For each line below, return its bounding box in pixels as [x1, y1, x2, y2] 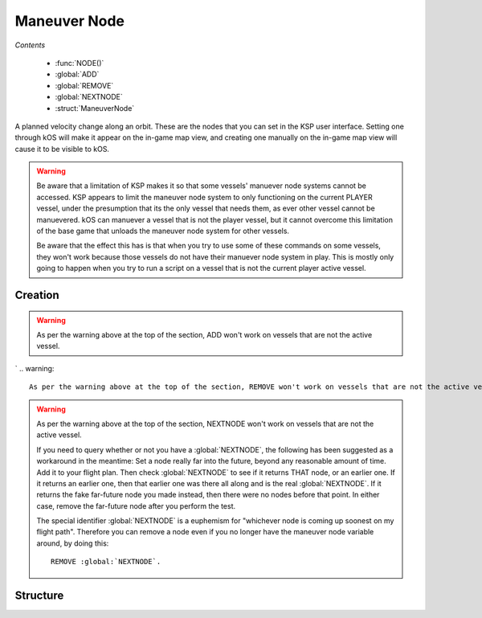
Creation [14, 289, 59, 301]
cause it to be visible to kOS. [14, 144, 110, 153]
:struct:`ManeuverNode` [55, 103, 135, 113]
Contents [14, 40, 46, 50]
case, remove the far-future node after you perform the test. [36, 501, 236, 510]
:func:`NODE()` [55, 58, 104, 68]
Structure [14, 589, 64, 603]
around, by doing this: [36, 538, 109, 548]
